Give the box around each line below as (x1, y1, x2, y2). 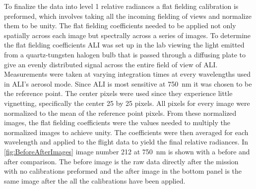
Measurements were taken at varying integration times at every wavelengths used (4, 69, 251, 79)
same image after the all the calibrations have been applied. (4, 175, 186, 186)
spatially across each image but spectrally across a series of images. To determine (4, 30, 251, 40)
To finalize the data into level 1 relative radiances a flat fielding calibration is (4, 1, 239, 11)
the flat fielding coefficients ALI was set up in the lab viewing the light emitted (4, 40, 245, 50)
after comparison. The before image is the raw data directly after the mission (4, 156, 239, 166)
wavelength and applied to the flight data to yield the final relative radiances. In (4, 137, 249, 147)
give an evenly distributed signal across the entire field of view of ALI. (4, 59, 218, 69)
